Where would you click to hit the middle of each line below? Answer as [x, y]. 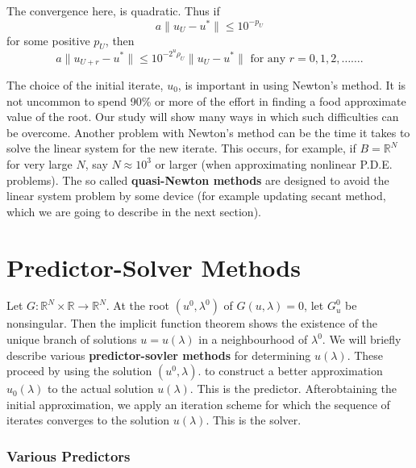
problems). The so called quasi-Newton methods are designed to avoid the [198, 180]
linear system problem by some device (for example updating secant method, [196, 196]
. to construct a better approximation [290, 371]
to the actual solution [101, 389]
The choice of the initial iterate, [85, 84]
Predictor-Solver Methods [154, 267]
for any [268, 58]
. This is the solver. [254, 420]
